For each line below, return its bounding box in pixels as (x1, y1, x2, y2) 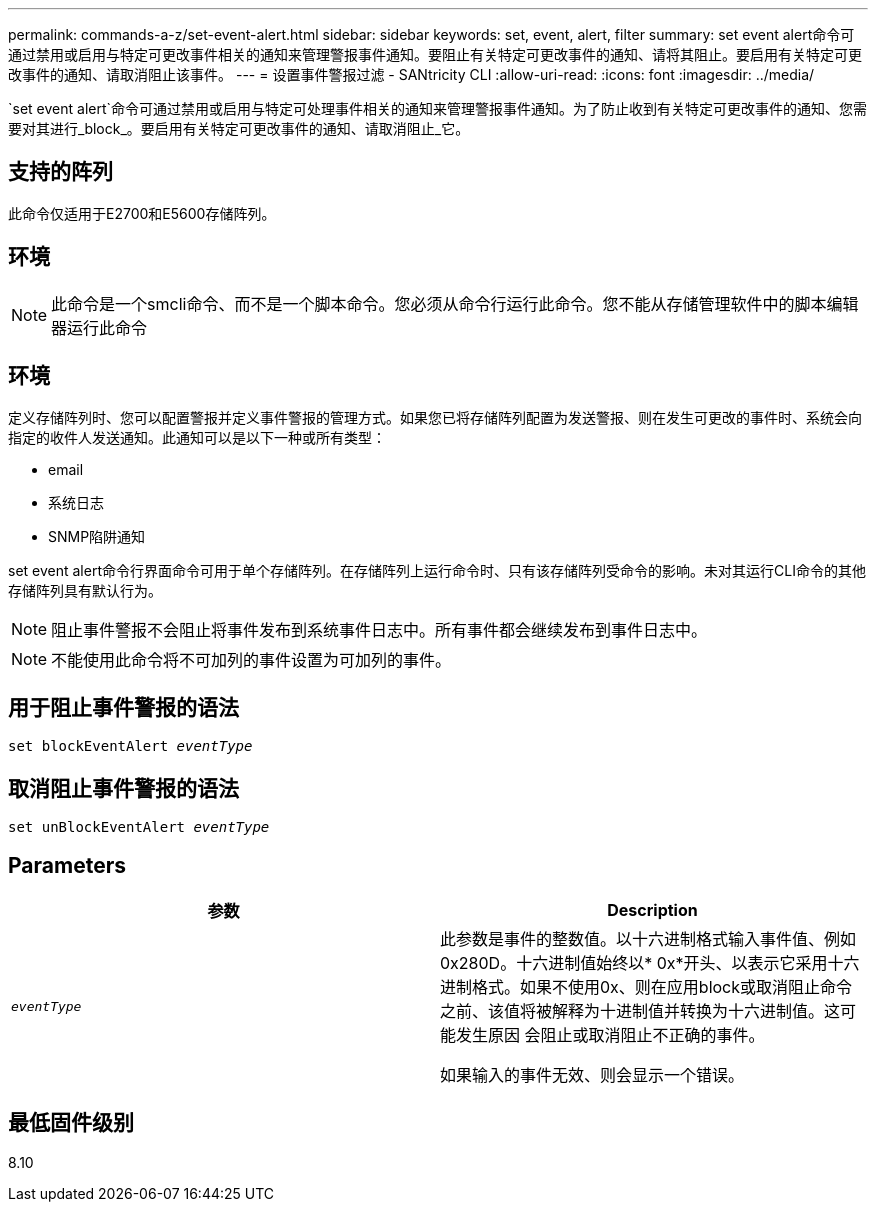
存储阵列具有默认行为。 (8, 581, 162, 599)
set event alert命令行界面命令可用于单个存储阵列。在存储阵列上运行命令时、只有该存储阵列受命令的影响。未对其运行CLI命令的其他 (8, 561, 866, 579)
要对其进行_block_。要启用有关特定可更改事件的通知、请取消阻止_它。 (8, 120, 470, 137)
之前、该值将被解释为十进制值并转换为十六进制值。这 (440, 1001, 841, 1022)
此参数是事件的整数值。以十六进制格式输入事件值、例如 (440, 929, 857, 950)
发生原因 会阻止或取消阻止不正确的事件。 (456, 1025, 765, 1046)
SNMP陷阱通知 (48, 527, 146, 545)
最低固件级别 (8, 1110, 134, 1136)
